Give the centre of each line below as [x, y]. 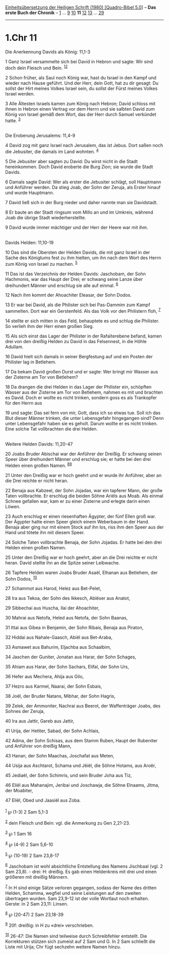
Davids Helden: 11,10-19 [29, 243]
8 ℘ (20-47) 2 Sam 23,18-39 [34, 914]
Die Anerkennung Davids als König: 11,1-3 [48, 52]
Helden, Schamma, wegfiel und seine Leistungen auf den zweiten [73, 893]
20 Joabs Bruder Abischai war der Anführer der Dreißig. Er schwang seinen [83, 454]
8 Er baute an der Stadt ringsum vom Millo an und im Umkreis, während [79, 212]
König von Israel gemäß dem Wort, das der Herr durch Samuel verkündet [81, 114]
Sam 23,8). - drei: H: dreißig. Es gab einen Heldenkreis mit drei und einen [81, 872]
